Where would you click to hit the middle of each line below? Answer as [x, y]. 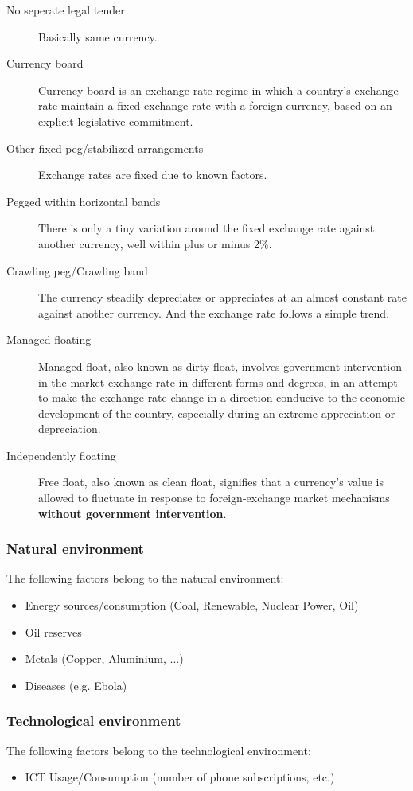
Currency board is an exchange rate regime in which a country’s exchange [218, 90]
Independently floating [61, 455]
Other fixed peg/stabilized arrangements [105, 148]
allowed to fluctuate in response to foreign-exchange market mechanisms [214, 498]
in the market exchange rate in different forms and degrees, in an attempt [218, 382]
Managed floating [49, 339]
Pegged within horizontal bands [84, 201]
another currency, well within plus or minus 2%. [155, 243]
